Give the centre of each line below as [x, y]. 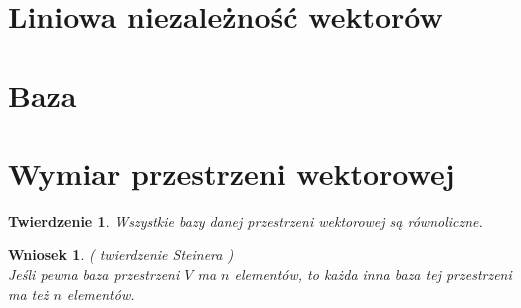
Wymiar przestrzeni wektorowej [231, 172]
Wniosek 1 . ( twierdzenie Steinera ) [121, 254]
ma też [28, 293]
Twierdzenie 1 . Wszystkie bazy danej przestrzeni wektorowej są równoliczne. [245, 220]
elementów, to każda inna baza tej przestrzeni [373, 274]
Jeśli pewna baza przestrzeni [94, 274]
